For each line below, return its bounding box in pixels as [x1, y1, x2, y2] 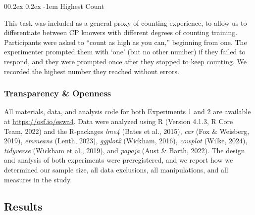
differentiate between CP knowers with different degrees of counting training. [4, 27, 238, 38]
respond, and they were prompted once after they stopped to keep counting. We [4, 56, 247, 66]
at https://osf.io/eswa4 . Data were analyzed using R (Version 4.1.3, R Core [4, 116, 233, 126]
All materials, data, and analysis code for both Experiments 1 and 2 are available [4, 106, 251, 117]
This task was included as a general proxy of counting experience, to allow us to [4, 17, 247, 28]
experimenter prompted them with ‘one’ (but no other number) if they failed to [4, 46, 246, 57]
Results [4, 198, 43, 214]
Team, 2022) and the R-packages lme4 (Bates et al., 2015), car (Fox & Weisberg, [4, 126, 250, 136]
